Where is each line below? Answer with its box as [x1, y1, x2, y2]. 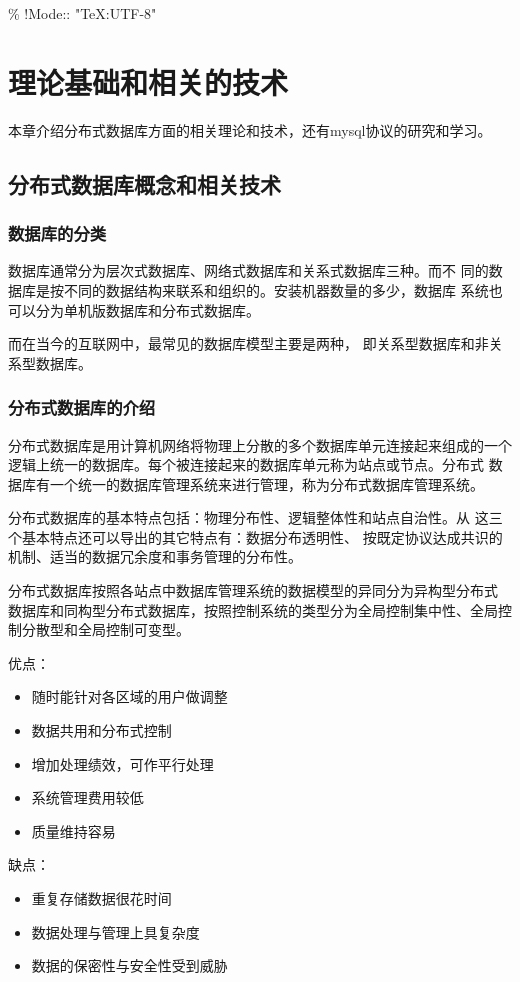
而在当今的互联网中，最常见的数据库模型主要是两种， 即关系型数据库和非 [8, 333, 489, 354]
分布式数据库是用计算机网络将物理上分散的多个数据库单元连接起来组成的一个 [8, 434, 512, 455]
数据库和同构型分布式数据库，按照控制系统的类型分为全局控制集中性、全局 [8, 599, 498, 620]
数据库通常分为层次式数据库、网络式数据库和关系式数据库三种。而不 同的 [8, 260, 489, 281]
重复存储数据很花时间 [31, 888, 172, 908]
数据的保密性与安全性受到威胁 [31, 955, 228, 976]
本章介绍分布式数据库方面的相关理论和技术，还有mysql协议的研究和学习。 [8, 119, 492, 140]
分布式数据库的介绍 [8, 395, 156, 420]
